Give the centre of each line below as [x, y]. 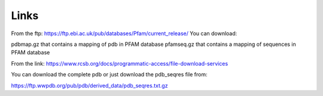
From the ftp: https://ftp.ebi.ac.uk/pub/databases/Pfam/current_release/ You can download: [124, 33]
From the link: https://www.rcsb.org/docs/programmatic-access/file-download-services [120, 63]
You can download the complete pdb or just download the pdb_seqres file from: [109, 75]
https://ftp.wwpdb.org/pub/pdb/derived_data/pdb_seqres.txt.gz [89, 85]
